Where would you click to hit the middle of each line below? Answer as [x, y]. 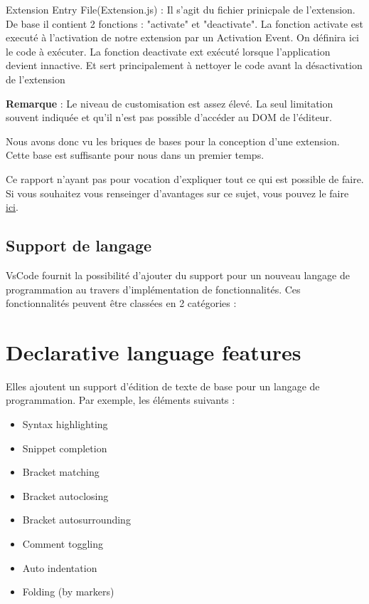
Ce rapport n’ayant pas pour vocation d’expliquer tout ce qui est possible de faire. [185, 178]
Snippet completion [65, 448]
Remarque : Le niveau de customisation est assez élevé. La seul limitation [170, 103]
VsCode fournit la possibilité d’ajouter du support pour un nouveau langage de [178, 275]
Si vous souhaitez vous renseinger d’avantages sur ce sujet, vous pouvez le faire [177, 193]
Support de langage [79, 245]
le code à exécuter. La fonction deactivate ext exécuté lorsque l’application [168, 51]
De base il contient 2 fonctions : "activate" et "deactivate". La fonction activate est [184, 23]
